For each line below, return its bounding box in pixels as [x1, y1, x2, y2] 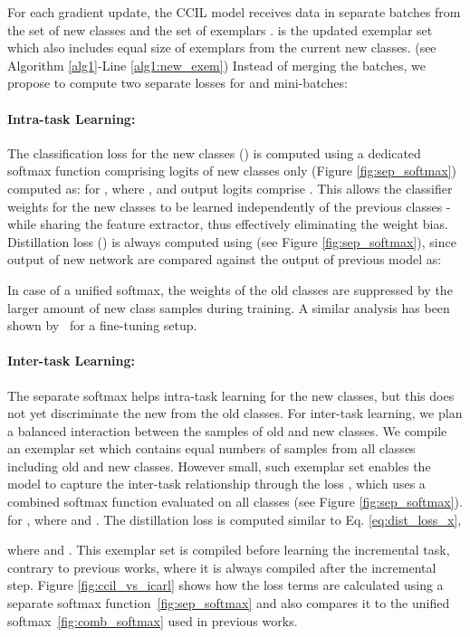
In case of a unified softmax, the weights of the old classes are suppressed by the [7, 280, 453, 299]
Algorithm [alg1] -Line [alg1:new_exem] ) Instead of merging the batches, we [7, 55, 427, 74]
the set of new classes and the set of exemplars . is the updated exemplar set [7, 20, 433, 39]
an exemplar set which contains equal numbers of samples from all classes [7, 439, 416, 458]
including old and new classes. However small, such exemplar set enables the [7, 456, 431, 475]
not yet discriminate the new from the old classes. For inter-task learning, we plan [7, 404, 463, 423]
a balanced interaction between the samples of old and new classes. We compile [7, 421, 447, 440]
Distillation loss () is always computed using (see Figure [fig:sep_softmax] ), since [7, 232, 456, 251]
